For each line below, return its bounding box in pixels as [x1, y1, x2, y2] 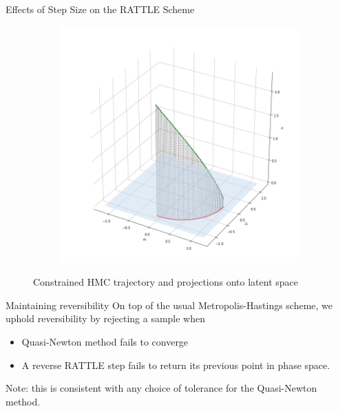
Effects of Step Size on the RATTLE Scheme [6, 2, 195, 16]
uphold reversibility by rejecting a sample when [6, 311, 206, 326]
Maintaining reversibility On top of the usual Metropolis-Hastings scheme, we [6, 297, 333, 312]
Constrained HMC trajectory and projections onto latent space [33, 275, 299, 289]
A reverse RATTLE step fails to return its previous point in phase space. [21, 357, 330, 372]
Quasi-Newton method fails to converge [21, 334, 189, 348]
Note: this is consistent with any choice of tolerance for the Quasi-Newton [6, 381, 317, 395]
